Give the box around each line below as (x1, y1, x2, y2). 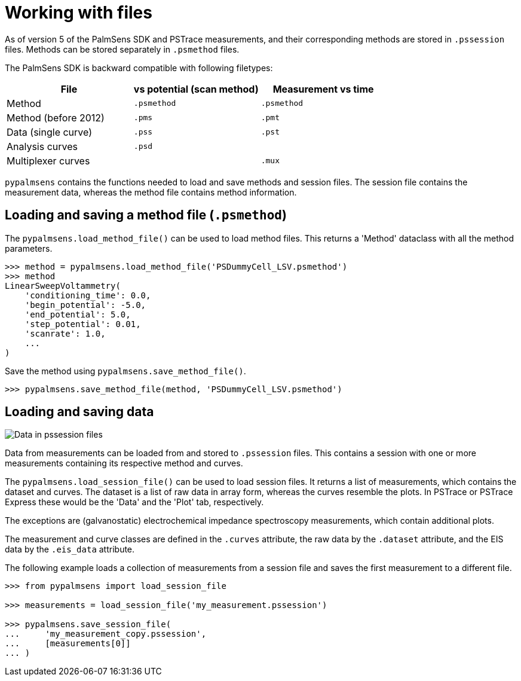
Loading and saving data (5, 404, 154, 420)
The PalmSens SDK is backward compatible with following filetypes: (5, 62, 273, 73)
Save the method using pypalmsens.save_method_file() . (5, 365, 246, 376)
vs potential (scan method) (133, 83, 259, 95)
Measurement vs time (272, 83, 374, 95)
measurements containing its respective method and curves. (5, 458, 243, 469)
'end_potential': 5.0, (24, 309, 131, 319)
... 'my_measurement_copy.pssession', (5, 629, 207, 639)
